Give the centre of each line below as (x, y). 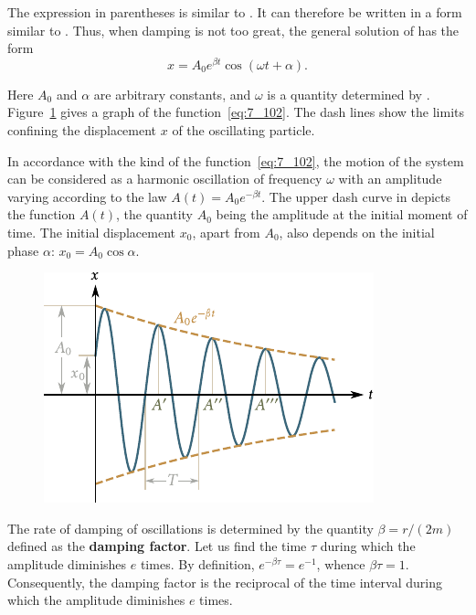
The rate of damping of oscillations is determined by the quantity (190, 528)
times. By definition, (197, 563)
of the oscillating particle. (243, 130)
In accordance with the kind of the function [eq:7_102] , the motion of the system (236, 160)
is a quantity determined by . (349, 94)
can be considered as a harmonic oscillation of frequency (165, 179)
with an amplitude (390, 179)
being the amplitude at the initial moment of (342, 214)
